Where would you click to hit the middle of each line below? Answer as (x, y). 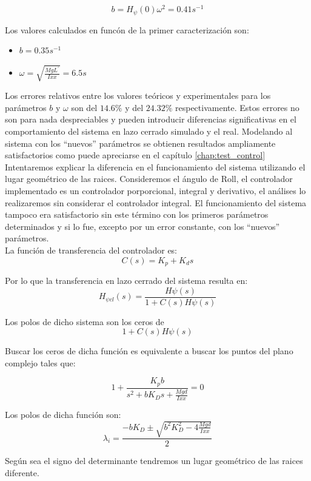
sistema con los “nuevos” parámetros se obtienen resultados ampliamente (140, 143)
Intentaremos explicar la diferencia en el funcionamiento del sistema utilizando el (155, 166)
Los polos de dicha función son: (63, 414)
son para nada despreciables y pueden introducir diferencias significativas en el (151, 119)
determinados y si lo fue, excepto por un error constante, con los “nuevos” (142, 226)
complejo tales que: (40, 362)
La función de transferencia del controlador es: (91, 250)
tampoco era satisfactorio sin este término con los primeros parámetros (137, 214)
